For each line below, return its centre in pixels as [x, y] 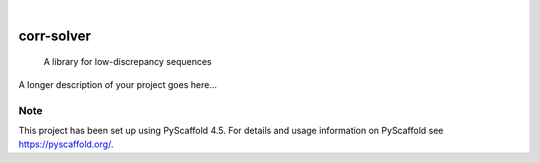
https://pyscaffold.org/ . [66, 144]
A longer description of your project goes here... [117, 84]
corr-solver [55, 35]
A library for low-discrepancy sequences [127, 62]
